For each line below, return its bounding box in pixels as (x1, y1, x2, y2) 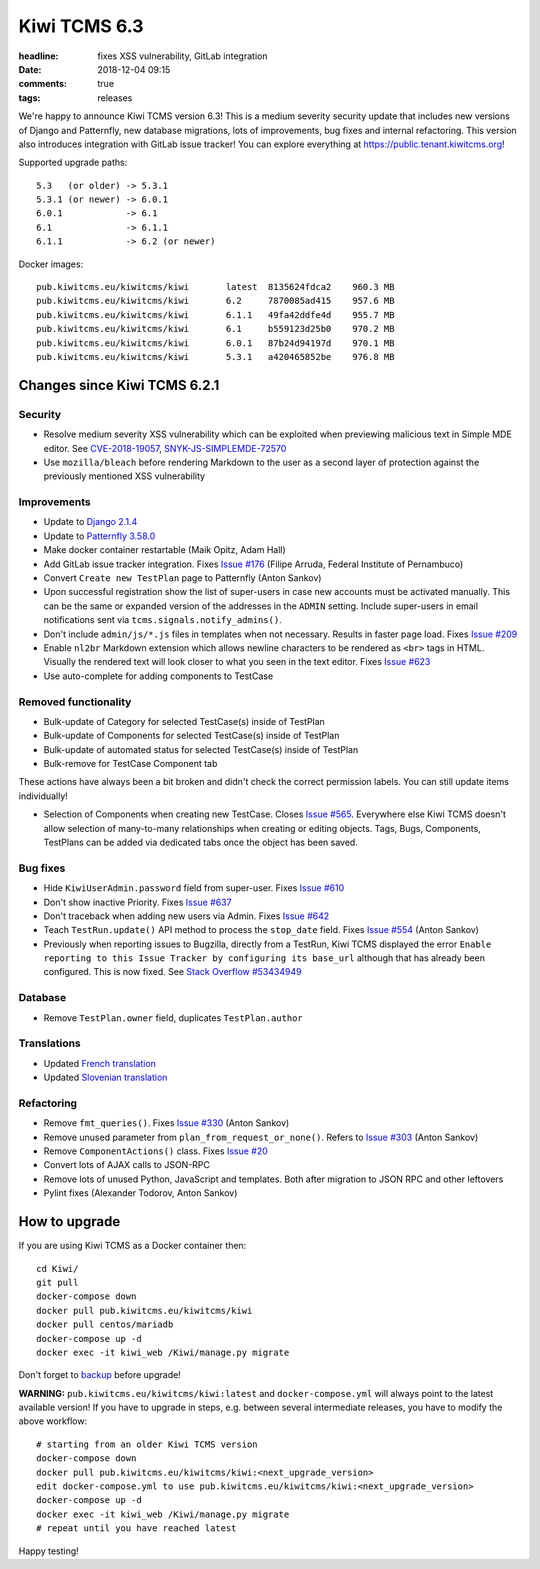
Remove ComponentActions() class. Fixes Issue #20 (43, 1145, 269, 1157)
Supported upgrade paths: (18, 156, 128, 169)
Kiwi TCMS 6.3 (18, 15, 144, 37)
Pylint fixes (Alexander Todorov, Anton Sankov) (43, 1187, 238, 1199)
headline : (18, 50, 59, 62)
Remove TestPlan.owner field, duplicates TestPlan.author (43, 1011, 304, 1024)
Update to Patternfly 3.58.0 (43, 530, 156, 542)
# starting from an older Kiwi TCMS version (36, 1438, 259, 1450)
